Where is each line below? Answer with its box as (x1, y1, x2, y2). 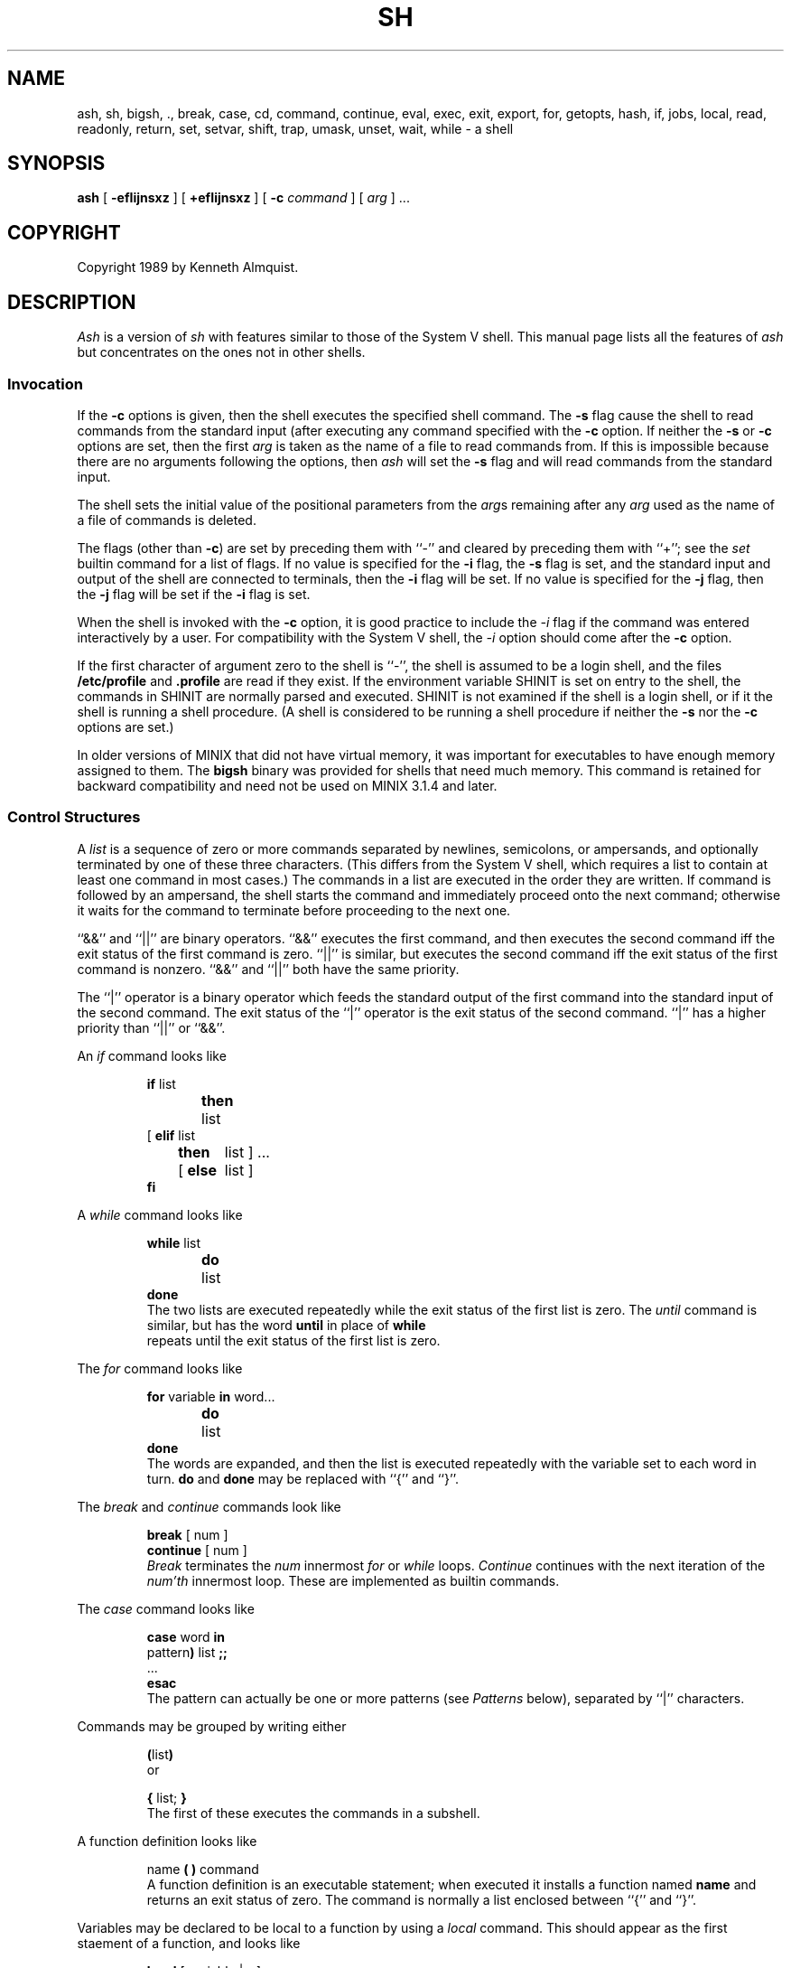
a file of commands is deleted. (77, 511, 256, 528)
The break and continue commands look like (77, 1498, 341, 1514)
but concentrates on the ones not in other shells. (77, 344, 366, 361)
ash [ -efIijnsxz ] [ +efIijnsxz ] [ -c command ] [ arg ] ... (77, 190, 410, 206)
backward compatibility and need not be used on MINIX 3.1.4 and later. (77, 777, 498, 793)
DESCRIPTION (7, 290, 136, 314)
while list (146, 1234, 201, 1251)
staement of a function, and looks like (77, 1935, 301, 1951)
